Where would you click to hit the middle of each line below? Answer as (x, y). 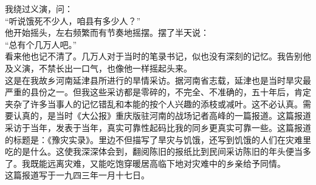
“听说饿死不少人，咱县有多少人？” (73, 20)
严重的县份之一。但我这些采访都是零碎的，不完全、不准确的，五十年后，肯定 (158, 92)
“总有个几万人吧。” (41, 44)
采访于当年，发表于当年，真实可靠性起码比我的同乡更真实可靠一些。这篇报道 (158, 127)
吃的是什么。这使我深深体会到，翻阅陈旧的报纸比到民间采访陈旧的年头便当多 (158, 151)
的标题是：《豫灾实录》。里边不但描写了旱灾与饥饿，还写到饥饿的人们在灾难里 (158, 139)
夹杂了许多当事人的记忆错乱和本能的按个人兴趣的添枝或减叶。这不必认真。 (154, 103)
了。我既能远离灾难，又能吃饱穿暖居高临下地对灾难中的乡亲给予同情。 (145, 163)
